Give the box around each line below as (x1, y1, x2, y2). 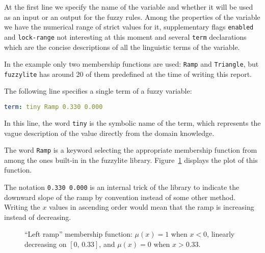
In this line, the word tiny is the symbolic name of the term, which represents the (4, 117, 261, 128)
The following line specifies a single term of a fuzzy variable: (4, 86, 192, 96)
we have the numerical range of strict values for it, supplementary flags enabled (4, 21, 254, 32)
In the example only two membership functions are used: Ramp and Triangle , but (4, 59, 259, 69)
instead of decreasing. (4, 211, 71, 222)
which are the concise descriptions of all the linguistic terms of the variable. (4, 41, 240, 52)
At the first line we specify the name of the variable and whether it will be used (4, 2, 253, 12)
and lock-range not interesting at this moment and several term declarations (4, 31, 247, 42)
